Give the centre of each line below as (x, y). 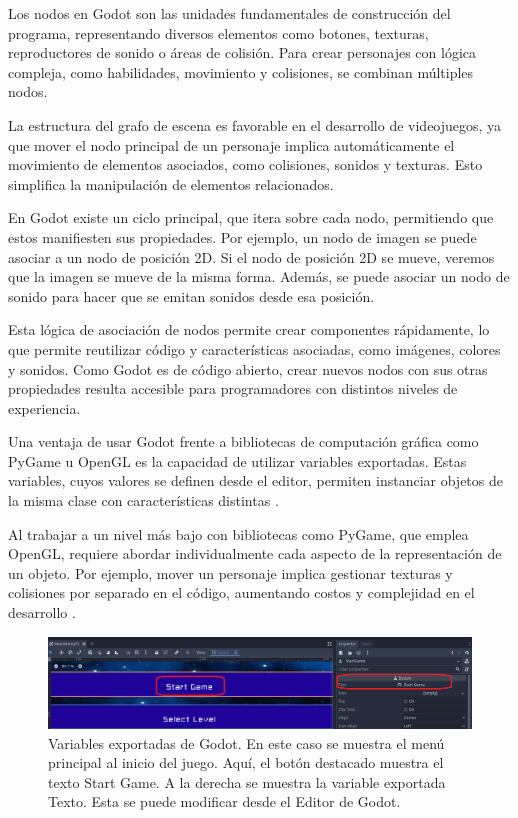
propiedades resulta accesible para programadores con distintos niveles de (233, 388)
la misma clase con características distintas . (143, 500)
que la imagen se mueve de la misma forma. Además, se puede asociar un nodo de (259, 276)
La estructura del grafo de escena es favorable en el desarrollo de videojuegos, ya (255, 124)
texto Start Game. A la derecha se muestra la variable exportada (247, 781)
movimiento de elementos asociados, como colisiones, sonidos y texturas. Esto (245, 164)
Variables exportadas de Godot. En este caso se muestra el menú (246, 742)
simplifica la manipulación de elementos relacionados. (171, 183)
